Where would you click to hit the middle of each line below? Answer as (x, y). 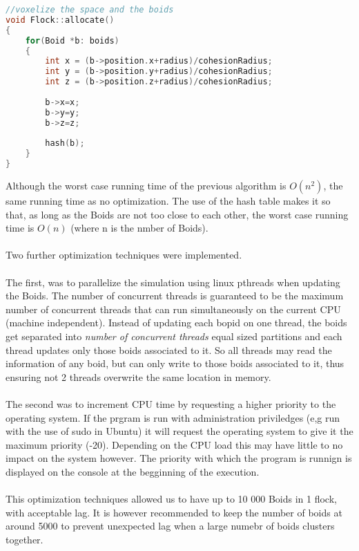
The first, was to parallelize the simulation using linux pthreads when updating (173, 282)
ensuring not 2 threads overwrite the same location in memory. (138, 376)
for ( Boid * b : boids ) (72, 40)
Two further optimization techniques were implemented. (124, 255)
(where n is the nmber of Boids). (139, 228)
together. (25, 539)
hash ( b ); (65, 143)
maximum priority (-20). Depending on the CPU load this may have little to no (174, 444)
